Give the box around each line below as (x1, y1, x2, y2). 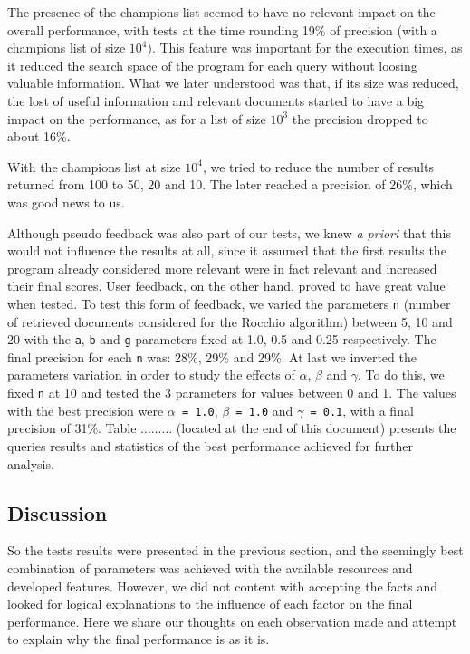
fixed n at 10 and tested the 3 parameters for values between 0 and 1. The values (7, 383, 456, 402)
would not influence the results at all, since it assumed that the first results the (7, 241, 446, 260)
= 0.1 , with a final (310, 400, 414, 419)
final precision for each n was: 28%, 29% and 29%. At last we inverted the (7, 347, 417, 366)
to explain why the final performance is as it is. (7, 630, 270, 649)
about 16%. (7, 127, 71, 146)
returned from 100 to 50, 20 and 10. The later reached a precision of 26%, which (7, 175, 453, 194)
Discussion (7, 498, 108, 526)
